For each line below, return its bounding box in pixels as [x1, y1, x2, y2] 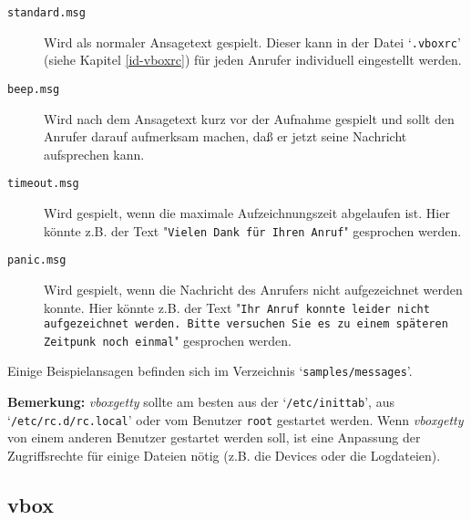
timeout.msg [7, 177, 79, 191]
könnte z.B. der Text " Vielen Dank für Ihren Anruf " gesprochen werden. [44, 221, 462, 240]
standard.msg [7, 6, 86, 19]
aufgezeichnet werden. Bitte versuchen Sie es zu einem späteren [44, 317, 448, 331]
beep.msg [7, 82, 60, 96]
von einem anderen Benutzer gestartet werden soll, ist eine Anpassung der [7, 428, 421, 447]
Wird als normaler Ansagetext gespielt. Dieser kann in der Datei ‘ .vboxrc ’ [44, 32, 461, 51]
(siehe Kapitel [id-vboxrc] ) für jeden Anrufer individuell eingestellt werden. [44, 50, 462, 69]
